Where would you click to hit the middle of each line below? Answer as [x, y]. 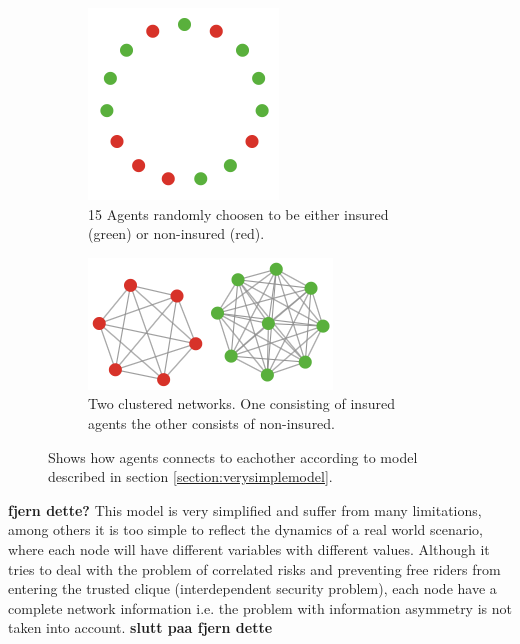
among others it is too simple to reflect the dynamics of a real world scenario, [245, 529]
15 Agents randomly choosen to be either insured [238, 213]
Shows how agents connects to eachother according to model [233, 456]
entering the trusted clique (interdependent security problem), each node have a [252, 588]
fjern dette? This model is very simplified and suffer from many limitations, [245, 509]
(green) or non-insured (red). [176, 233]
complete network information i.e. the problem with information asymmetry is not [260, 607]
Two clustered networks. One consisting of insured [241, 403]
